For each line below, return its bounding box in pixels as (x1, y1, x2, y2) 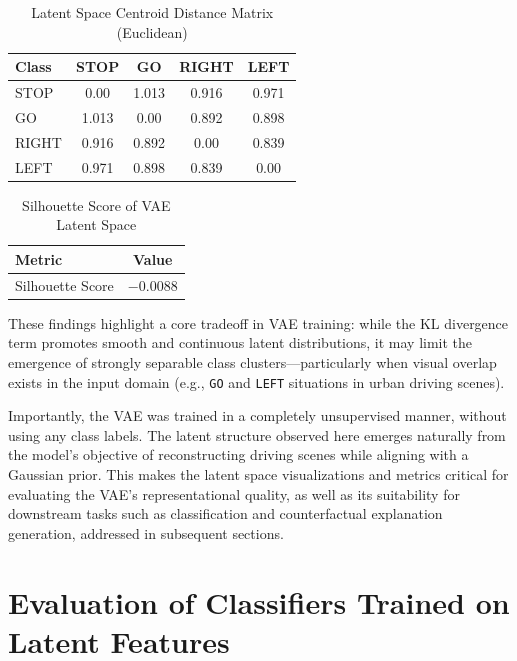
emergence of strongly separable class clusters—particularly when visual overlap (8, 351, 497, 372)
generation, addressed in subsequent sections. (8, 522, 284, 543)
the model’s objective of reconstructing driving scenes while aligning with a (8, 444, 469, 465)
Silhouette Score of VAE (22, 194, 171, 215)
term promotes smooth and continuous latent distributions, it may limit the (8, 332, 473, 353)
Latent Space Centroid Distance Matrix (31, 2, 274, 22)
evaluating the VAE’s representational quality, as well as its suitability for (8, 483, 460, 504)
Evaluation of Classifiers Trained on (8, 581, 510, 622)
